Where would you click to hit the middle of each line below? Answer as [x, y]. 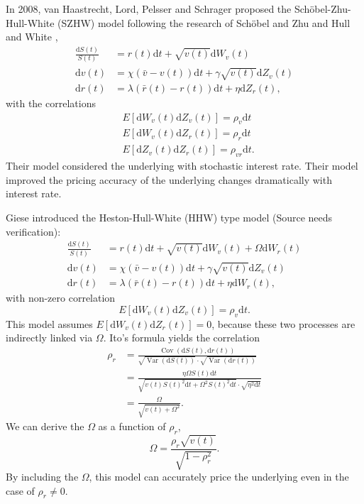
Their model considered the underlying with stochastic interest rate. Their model [182, 166]
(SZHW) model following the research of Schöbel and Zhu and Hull [204, 22]
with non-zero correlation [61, 298]
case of [20, 490]
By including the [42, 477]
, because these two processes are [283, 323]
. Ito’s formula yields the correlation [182, 338]
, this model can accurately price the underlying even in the [219, 477]
